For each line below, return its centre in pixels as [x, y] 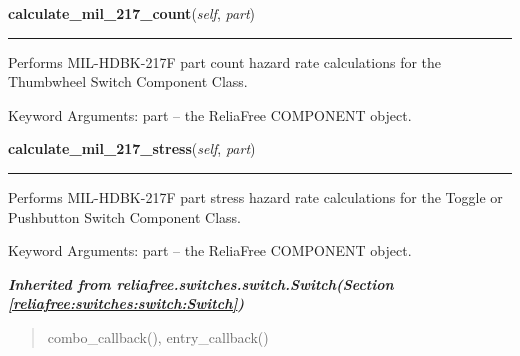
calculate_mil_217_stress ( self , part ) [132, 148]
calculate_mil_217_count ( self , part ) [132, 13]
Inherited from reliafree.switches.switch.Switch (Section [201, 283]
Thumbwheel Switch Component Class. [128, 81]
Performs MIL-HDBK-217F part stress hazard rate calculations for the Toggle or [255, 196]
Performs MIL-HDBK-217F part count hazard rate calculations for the [225, 61]
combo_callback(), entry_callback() [158, 336]
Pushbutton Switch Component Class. [125, 216]
